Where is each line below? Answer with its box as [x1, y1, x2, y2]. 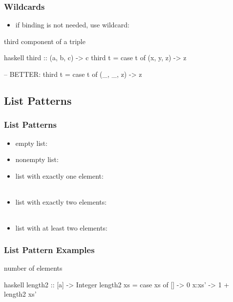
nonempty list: [15, 154, 59, 164]
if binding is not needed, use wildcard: [15, 20, 129, 30]
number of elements [4, 262, 63, 273]
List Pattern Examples [4, 243, 95, 256]
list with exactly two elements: [15, 196, 107, 207]
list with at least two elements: [15, 223, 107, 233]
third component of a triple [4, 36, 85, 46]
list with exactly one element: [15, 170, 104, 181]
